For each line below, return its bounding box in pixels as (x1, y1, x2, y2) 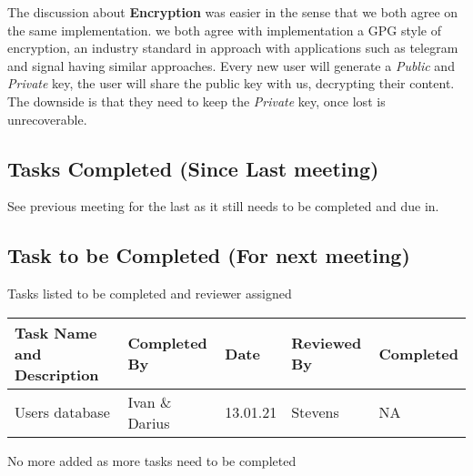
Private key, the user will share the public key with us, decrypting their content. (7, 74, 455, 93)
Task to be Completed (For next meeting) (7, 241, 410, 269)
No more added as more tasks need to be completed (7, 451, 297, 470)
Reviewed (291, 332, 362, 354)
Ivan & (127, 390, 172, 412)
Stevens (291, 401, 339, 423)
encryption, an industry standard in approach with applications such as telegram (7, 38, 458, 57)
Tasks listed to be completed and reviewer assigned (7, 284, 292, 303)
